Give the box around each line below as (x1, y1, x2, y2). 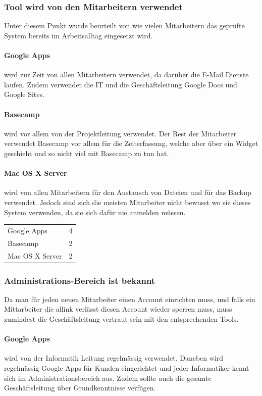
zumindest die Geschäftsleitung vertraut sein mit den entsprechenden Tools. (4, 314, 239, 324)
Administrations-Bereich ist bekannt (4, 274, 155, 286)
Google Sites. (4, 89, 44, 100)
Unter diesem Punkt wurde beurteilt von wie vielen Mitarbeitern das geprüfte (4, 20, 245, 31)
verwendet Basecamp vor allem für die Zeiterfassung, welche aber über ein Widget (4, 138, 258, 148)
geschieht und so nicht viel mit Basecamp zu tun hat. (4, 147, 169, 158)
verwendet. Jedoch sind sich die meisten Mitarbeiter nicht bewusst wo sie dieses (4, 196, 251, 207)
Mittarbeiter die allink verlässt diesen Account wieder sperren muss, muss (4, 304, 232, 314)
